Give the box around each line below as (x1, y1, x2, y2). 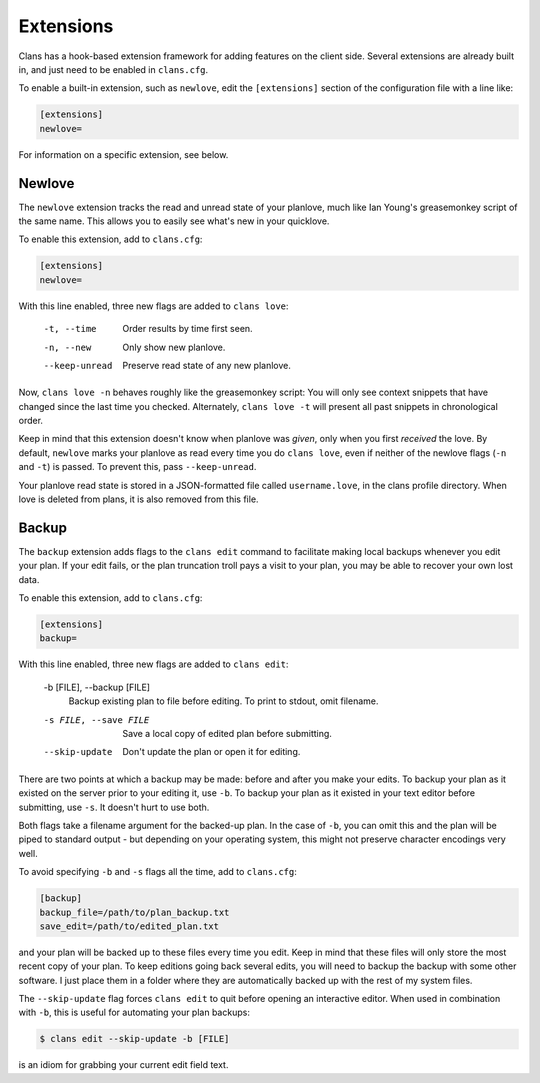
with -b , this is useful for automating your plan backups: (18, 1006, 250, 1019)
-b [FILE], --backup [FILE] (43, 681, 150, 693)
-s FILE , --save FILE (43, 714, 150, 725)
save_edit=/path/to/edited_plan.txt (39, 920, 220, 932)
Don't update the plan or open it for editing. (122, 746, 301, 758)
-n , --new (43, 341, 92, 353)
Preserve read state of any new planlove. (122, 359, 292, 371)
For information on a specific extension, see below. (18, 148, 229, 160)
